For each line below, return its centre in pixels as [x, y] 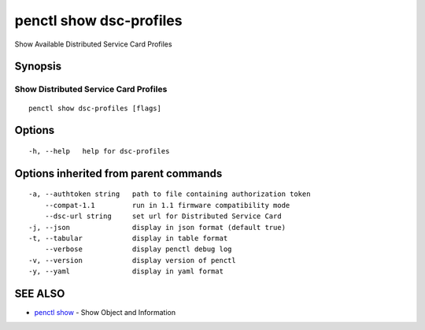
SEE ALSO [40, 293]
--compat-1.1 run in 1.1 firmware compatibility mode [167, 205]
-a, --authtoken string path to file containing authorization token [170, 194]
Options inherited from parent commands [118, 173]
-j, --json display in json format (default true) [157, 227]
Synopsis [38, 67]
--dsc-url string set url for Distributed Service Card [163, 216]
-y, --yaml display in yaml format [126, 271]
